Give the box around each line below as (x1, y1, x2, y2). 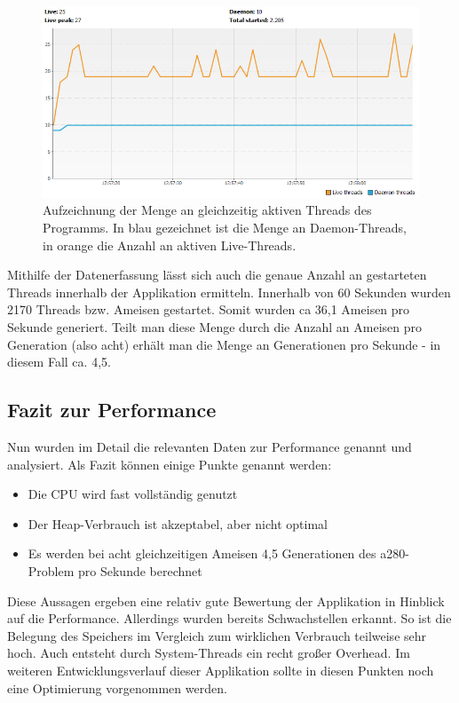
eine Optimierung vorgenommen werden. (7, 678, 227, 697)
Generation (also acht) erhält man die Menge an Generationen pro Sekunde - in (7, 335, 441, 353)
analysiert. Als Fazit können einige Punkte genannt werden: (7, 454, 332, 473)
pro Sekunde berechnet (78, 561, 202, 580)
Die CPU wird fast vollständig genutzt (28, 485, 238, 503)
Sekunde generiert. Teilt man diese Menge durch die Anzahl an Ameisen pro (7, 318, 422, 336)
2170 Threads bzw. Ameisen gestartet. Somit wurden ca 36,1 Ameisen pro (7, 300, 410, 319)
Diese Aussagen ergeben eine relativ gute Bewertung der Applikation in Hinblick (7, 591, 445, 610)
